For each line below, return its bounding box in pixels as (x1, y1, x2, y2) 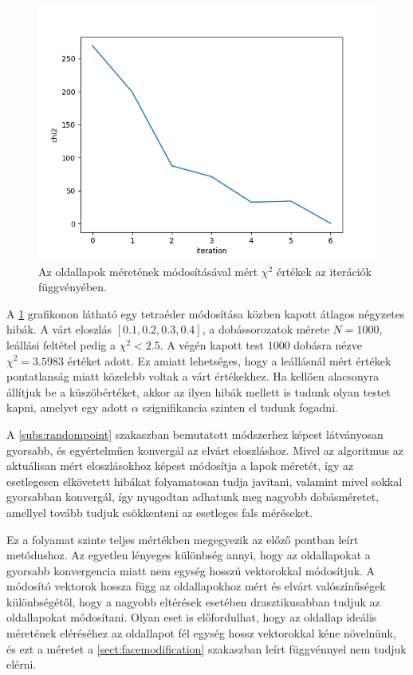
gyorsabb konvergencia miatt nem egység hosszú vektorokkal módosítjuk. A (6, 562, 376, 578)
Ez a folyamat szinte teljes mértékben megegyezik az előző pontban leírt (6, 531, 359, 547)
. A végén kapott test (159, 336, 264, 353)
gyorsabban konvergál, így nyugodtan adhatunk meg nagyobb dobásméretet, (6, 488, 379, 505)
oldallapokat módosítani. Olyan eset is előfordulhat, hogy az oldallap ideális (6, 609, 377, 626)
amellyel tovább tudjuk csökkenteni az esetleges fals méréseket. (6, 503, 313, 520)
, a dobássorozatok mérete (202, 321, 329, 337)
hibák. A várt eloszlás (6, 321, 112, 337)
